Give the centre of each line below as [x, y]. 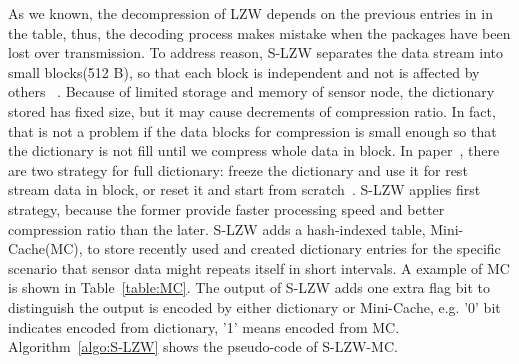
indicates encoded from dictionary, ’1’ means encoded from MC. [204, 326]
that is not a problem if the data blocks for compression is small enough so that [252, 130]
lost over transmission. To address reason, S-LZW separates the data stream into [256, 52]
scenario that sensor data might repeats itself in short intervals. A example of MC [259, 267]
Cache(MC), [45, 248]
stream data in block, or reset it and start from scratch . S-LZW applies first [244, 189]
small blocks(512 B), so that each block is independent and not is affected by [244, 71]
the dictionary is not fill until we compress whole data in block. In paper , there [254, 150]
